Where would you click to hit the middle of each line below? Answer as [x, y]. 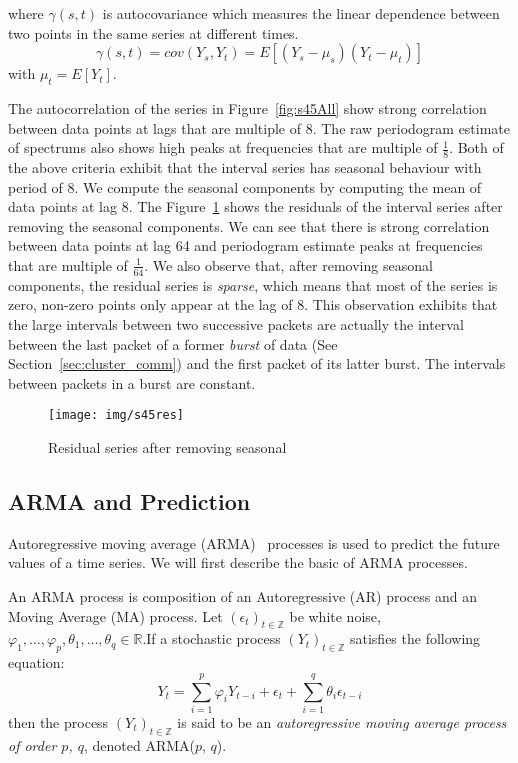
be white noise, [335, 615]
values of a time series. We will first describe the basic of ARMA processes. [238, 562]
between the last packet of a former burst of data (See [173, 343]
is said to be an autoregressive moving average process [342, 721]
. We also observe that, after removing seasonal [288, 264]
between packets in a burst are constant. [132, 382]
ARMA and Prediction [129, 501]
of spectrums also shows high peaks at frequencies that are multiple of [223, 147]
